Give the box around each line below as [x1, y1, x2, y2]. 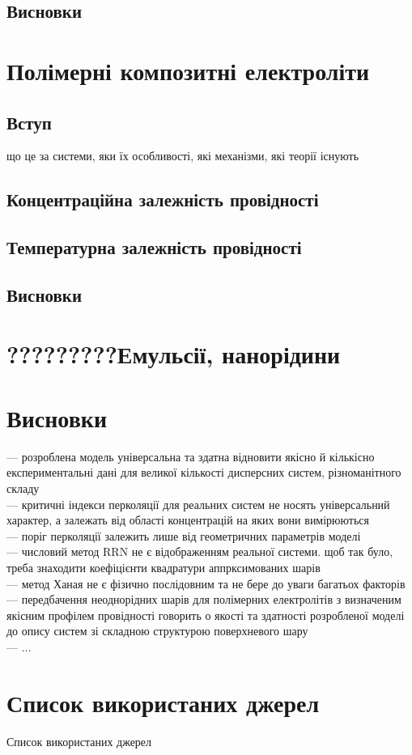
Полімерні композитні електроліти [6, 53, 370, 87]
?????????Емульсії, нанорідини [6, 337, 341, 371]
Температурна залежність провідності [6, 235, 302, 260]
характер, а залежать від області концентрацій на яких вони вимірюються [6, 511, 370, 528]
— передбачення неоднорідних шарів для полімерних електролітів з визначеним [6, 591, 401, 608]
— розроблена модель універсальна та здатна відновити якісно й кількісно [6, 447, 375, 464]
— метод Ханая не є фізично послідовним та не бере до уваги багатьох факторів [6, 575, 406, 592]
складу [6, 479, 40, 496]
